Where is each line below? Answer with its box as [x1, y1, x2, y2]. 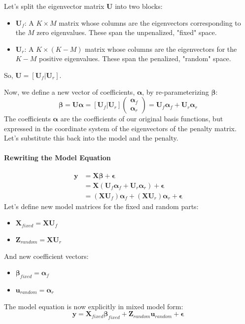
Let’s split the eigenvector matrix [4, 1, 105, 11]
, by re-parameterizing [142, 86, 209, 97]
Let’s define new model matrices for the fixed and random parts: [4, 201, 199, 211]
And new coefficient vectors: [4, 251, 89, 261]
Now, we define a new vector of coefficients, [4, 86, 135, 97]
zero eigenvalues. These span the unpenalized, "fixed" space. [36, 27, 217, 37]
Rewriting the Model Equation [4, 152, 111, 162]
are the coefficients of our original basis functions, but [60, 113, 223, 124]
